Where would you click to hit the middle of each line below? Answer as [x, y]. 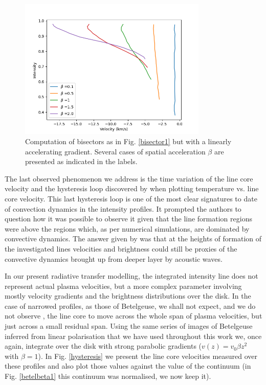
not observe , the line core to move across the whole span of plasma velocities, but [134, 316]
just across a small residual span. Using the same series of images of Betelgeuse [129, 326]
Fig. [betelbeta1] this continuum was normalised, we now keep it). [108, 376]
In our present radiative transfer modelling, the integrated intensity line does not [131, 276]
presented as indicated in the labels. [81, 161]
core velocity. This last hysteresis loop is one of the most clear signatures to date [131, 198]
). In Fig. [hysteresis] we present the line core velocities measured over [148, 356]
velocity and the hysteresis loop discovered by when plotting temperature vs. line [132, 188]
